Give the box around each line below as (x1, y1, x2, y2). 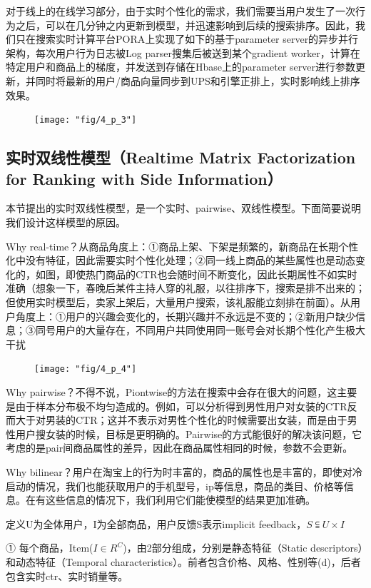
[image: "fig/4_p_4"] (34, 364, 137, 375)
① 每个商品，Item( (6, 540, 93, 555)
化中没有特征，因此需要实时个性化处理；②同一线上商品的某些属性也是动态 (6, 253, 355, 268)
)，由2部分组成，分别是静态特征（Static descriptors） (123, 540, 363, 555)
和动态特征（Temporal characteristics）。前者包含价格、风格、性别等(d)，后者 (6, 554, 361, 569)
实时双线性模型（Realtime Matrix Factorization (6, 146, 356, 168)
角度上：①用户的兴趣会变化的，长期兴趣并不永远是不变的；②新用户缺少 (15, 308, 355, 323)
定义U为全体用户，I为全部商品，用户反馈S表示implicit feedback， (6, 516, 307, 531)
